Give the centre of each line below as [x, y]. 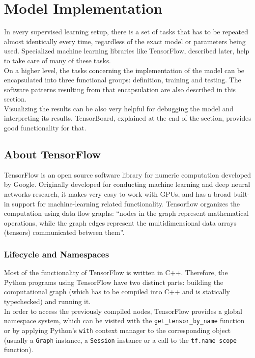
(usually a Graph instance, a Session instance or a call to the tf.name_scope [120, 340]
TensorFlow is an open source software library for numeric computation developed [127, 174]
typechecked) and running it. [47, 301]
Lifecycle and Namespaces [57, 254]
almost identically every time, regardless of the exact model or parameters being [125, 41]
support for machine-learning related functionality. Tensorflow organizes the [126, 203]
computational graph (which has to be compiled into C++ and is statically [117, 292]
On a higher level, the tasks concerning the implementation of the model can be [124, 70]
